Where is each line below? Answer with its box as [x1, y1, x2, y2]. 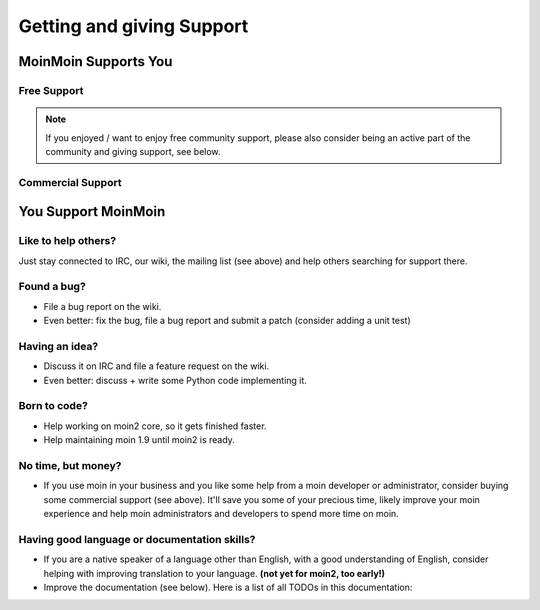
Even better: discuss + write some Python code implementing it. [43, 374, 307, 386]
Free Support [18, 83, 84, 97]
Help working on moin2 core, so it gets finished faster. [43, 420, 267, 432]
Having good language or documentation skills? [18, 532, 256, 546]
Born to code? [18, 399, 89, 413]
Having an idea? [18, 339, 99, 353]
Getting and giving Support [18, 15, 249, 37]
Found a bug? [18, 280, 87, 294]
